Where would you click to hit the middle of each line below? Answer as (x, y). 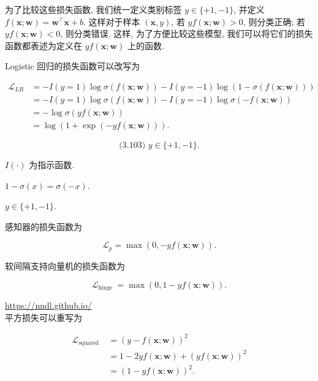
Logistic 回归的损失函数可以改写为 (73, 66)
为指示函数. (52, 165)
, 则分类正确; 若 (274, 21)
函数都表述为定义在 (44, 45)
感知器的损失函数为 (44, 226)
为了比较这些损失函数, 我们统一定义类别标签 (93, 9)
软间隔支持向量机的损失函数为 (65, 265)
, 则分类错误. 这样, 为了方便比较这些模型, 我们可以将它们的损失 (187, 33)
